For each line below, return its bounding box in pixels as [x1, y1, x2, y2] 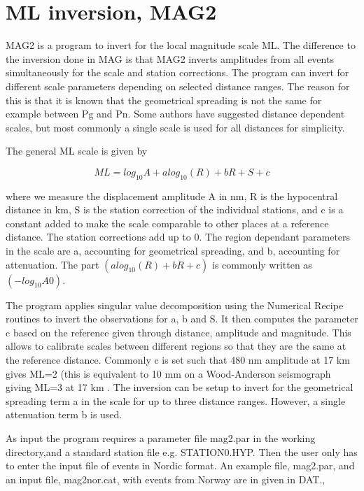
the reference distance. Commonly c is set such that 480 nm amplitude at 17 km [6, 353, 350, 367]
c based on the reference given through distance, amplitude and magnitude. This [6, 325, 351, 339]
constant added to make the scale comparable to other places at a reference [6, 215, 329, 230]
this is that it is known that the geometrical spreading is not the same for [6, 92, 322, 107]
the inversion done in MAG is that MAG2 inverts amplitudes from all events [6, 51, 334, 66]
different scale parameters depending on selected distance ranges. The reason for [6, 78, 350, 93]
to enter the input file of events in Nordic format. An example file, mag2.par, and [6, 458, 355, 473]
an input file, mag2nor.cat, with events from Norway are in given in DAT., [6, 471, 325, 486]
